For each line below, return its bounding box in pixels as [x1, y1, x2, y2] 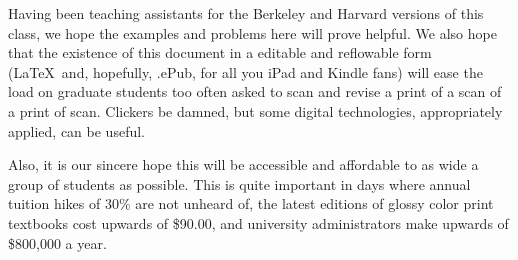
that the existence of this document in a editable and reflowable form [8, 42, 432, 63]
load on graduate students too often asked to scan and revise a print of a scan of [8, 81, 502, 102]
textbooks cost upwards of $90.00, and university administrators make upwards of [8, 212, 509, 233]
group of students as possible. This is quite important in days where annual [8, 173, 471, 194]
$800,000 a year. [8, 232, 107, 253]
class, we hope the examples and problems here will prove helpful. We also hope [8, 22, 497, 43]
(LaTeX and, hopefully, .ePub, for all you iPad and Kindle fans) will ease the [8, 61, 483, 82]
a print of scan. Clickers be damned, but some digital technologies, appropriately [8, 100, 503, 121]
